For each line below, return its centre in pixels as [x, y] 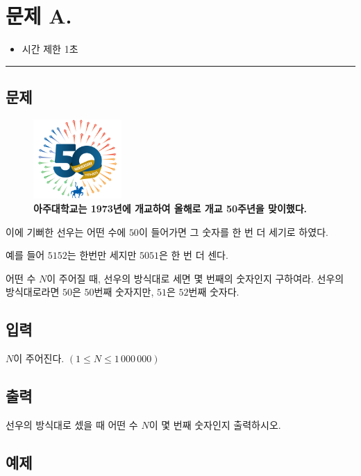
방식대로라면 [33, 292]
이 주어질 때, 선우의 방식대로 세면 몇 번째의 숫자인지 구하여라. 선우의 [195, 278]
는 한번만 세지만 [102, 255]
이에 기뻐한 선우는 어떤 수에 [66, 231]
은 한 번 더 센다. [194, 255]
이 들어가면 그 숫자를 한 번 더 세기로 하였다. [233, 231]
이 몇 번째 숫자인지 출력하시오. [215, 424]
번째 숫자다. [214, 292]
